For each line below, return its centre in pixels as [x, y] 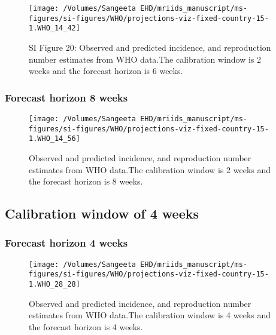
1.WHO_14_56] [54, 139]
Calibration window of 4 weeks [102, 213]
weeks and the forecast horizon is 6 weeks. [106, 71]
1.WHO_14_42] [54, 28]
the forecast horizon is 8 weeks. [86, 181]
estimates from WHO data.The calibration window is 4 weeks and [150, 315]
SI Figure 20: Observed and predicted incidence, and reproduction [150, 47]
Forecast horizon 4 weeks [66, 243]
